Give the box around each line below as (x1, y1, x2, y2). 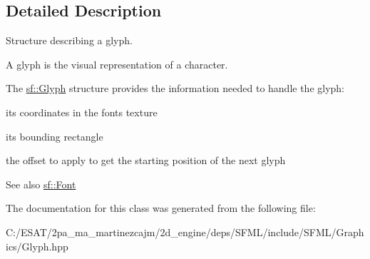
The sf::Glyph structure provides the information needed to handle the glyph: (6, 81, 345, 96)
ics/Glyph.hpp (6, 238, 68, 253)
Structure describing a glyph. (6, 33, 133, 48)
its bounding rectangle (6, 128, 103, 143)
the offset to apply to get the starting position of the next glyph (6, 153, 286, 168)
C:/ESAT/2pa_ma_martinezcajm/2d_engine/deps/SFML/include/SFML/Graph (6, 224, 364, 239)
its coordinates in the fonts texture (6, 104, 158, 119)
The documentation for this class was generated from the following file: (6, 200, 316, 215)
